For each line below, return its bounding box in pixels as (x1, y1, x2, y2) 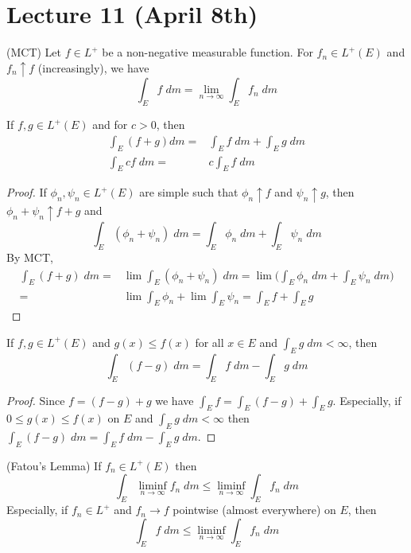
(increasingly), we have (37, 59, 149, 76)
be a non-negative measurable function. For (102, 44, 313, 60)
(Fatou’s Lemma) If (6, 457, 102, 473)
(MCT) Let (6, 44, 62, 60)
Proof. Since (6, 391, 65, 408)
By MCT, (6, 249, 53, 266)
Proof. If (6, 184, 47, 201)
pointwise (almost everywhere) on (173, 501, 336, 518)
